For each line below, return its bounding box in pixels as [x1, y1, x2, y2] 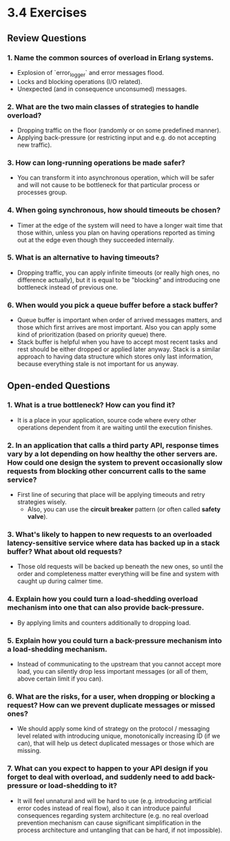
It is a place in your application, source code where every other [17, 416, 197, 424]
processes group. [17, 188, 67, 197]
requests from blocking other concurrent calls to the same [7, 466, 207, 476]
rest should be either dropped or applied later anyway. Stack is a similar [17, 345, 221, 354]
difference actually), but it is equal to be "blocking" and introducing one [17, 275, 220, 284]
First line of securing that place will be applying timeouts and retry [17, 491, 205, 499]
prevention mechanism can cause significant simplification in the [17, 818, 202, 827]
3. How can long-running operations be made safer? [7, 158, 186, 167]
